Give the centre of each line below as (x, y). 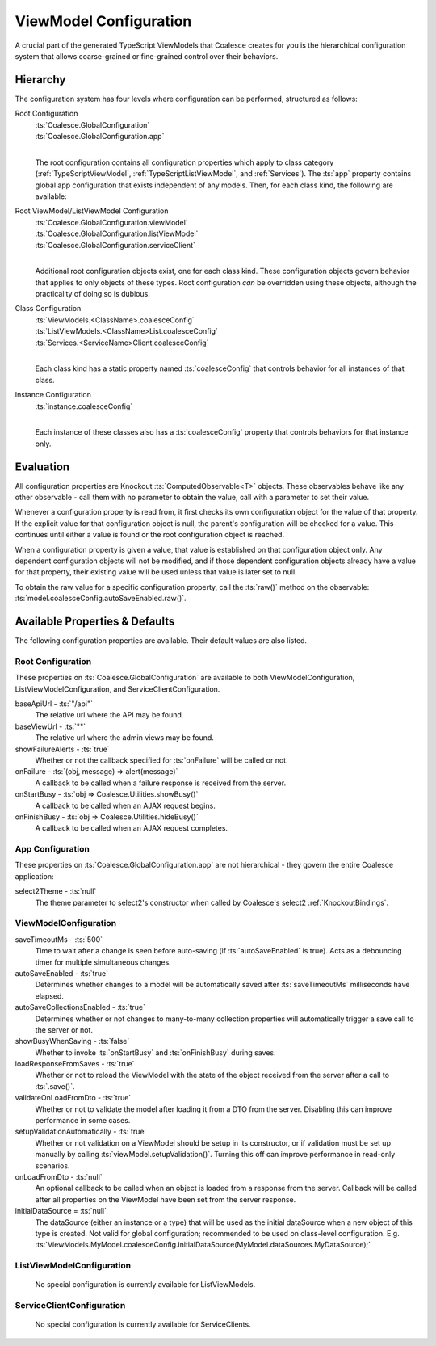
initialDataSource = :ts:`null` (61, 1211)
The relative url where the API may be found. (109, 715)
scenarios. (52, 1165)
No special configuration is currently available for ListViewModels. (145, 1285)
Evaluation (42, 467)
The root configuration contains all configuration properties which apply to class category (184, 162)
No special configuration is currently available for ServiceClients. (143, 1324)
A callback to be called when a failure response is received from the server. (161, 783)
